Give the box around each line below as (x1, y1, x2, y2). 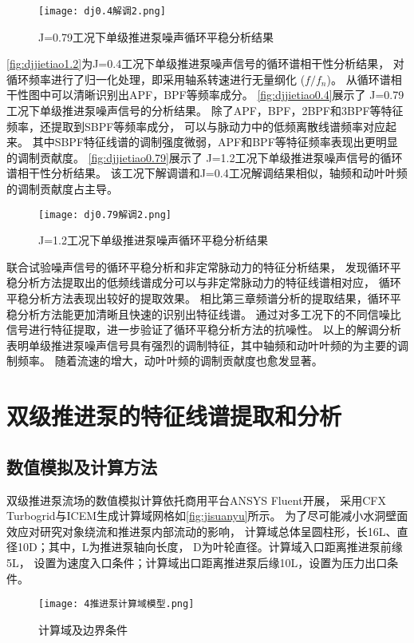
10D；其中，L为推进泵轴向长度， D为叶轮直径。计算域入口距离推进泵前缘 (17, 538, 403, 555)
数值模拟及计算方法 (6, 454, 157, 478)
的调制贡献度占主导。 (6, 181, 118, 196)
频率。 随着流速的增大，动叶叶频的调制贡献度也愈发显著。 (17, 352, 323, 369)
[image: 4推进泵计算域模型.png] (38, 598, 195, 610)
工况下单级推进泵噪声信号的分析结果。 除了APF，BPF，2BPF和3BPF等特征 (6, 102, 404, 119)
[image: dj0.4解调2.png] (38, 6, 166, 17)
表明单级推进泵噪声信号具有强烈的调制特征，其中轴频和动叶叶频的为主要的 (6, 336, 397, 353)
